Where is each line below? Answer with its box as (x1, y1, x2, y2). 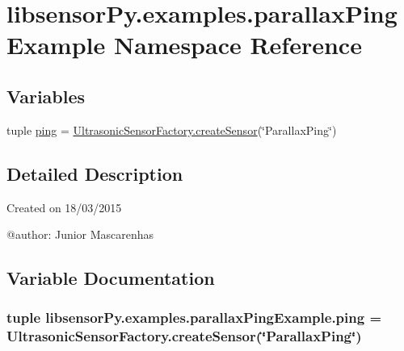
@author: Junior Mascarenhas (6, 226, 154, 243)
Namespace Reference (113, 28, 362, 61)
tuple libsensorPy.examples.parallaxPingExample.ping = (6, 307, 382, 328)
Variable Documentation (6, 265, 215, 290)
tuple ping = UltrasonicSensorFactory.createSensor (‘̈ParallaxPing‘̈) (6, 121, 337, 138)
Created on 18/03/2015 (6, 198, 122, 215)
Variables (6, 83, 86, 108)
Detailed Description (6, 161, 183, 186)
